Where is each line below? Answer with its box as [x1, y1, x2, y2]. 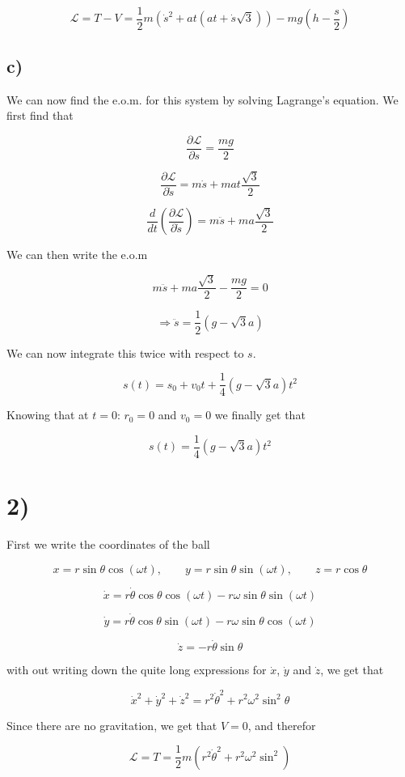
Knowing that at [6, 406, 89, 423]
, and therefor [247, 716, 316, 733]
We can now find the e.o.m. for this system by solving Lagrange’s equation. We [6, 91, 399, 108]
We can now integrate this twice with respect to [6, 344, 244, 361]
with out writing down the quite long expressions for [6, 661, 267, 678]
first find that [6, 107, 74, 124]
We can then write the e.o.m [6, 246, 148, 263]
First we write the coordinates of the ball [6, 535, 210, 552]
